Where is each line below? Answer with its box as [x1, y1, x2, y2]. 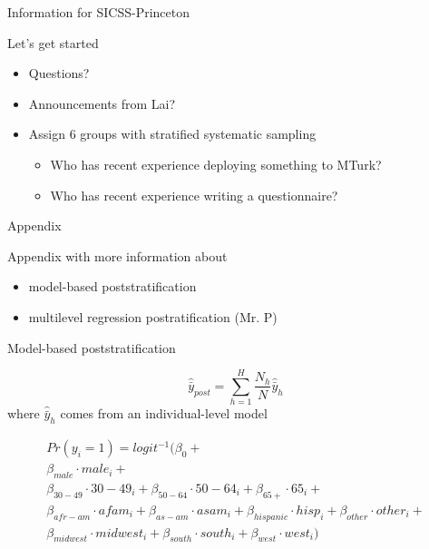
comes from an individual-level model [60, 404, 268, 423]
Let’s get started [7, 33, 99, 52]
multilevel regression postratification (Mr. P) [28, 307, 278, 326]
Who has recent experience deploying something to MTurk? [50, 154, 382, 173]
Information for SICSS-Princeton [7, 3, 190, 21]
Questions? [28, 64, 90, 83]
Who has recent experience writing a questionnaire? [50, 185, 338, 204]
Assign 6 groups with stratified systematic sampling [28, 124, 317, 143]
